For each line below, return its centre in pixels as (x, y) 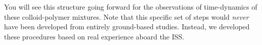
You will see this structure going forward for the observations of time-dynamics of (131, 7)
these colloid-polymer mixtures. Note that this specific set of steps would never (126, 16)
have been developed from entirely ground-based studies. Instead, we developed (127, 27)
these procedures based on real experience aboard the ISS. (94, 36)
